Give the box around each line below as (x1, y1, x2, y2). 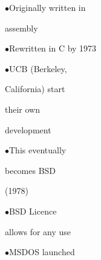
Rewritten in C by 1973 (9, 42, 97, 55)
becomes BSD (5, 164, 56, 176)
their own (5, 102, 40, 115)
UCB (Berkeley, (9, 62, 67, 75)
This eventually (9, 144, 67, 156)
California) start (5, 82, 65, 95)
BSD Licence (9, 204, 57, 217)
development (5, 123, 51, 136)
